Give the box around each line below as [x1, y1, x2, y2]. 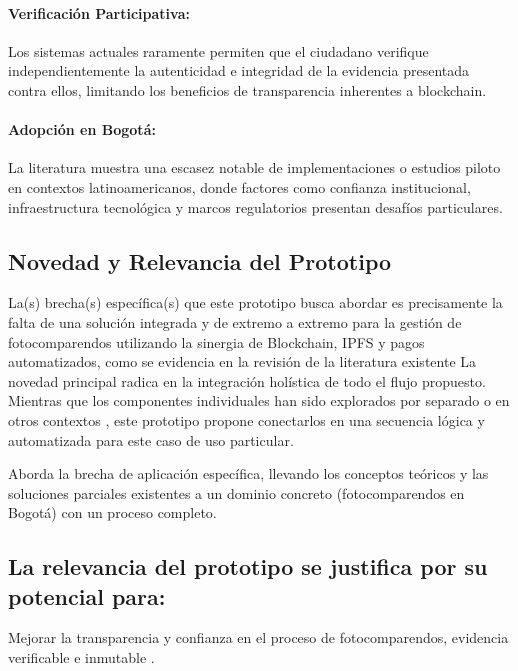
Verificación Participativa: [8, 2, 190, 23]
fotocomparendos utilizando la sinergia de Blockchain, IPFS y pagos [8, 331, 425, 352]
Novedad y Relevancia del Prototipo [8, 245, 392, 276]
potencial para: [8, 580, 166, 611]
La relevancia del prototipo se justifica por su [8, 551, 488, 582]
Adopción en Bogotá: [8, 119, 156, 140]
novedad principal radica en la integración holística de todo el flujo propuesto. [8, 370, 486, 391]
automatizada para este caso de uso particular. [8, 429, 294, 450]
